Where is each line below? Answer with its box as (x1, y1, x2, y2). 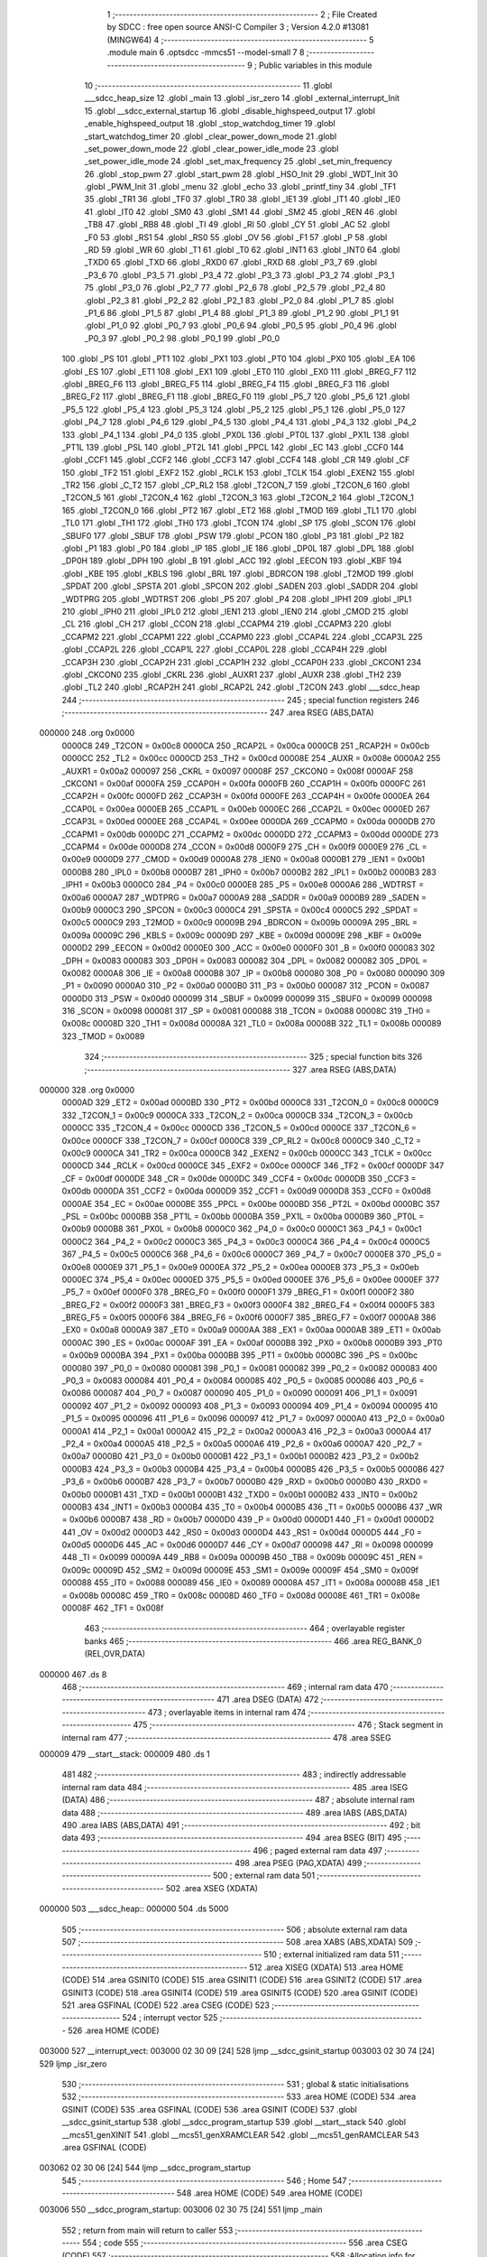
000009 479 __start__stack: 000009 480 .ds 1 (39, 1748, 211, 1760)
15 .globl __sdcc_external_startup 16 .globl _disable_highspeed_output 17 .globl (84, 105, 376, 116)
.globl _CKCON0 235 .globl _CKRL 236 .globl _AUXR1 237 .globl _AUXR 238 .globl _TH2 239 (61, 669, 401, 680)
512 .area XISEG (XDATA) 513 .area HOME (249, 1962, 405, 1973)
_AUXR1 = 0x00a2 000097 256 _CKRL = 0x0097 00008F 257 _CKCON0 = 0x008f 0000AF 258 (61, 766, 414, 776)
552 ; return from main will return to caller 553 (61, 2224, 234, 2235)
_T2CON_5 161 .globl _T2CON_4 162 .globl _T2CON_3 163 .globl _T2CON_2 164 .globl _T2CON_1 (61, 492, 414, 503)
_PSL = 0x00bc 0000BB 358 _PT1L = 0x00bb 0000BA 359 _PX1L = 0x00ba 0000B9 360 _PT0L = (61, 1211, 425, 1221)
